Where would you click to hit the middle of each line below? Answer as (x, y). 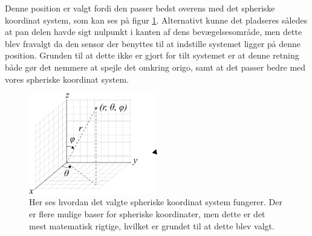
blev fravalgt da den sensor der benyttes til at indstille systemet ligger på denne (153, 43)
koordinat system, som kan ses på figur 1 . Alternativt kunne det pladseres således (156, 20)
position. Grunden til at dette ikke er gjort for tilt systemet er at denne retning (152, 55)
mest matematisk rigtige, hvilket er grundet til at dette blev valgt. (152, 225)
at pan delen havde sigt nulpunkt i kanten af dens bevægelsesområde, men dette (154, 32)
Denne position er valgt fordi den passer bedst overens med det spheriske (140, 8)
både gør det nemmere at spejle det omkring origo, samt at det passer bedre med (155, 67)
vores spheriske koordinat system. (67, 79)
